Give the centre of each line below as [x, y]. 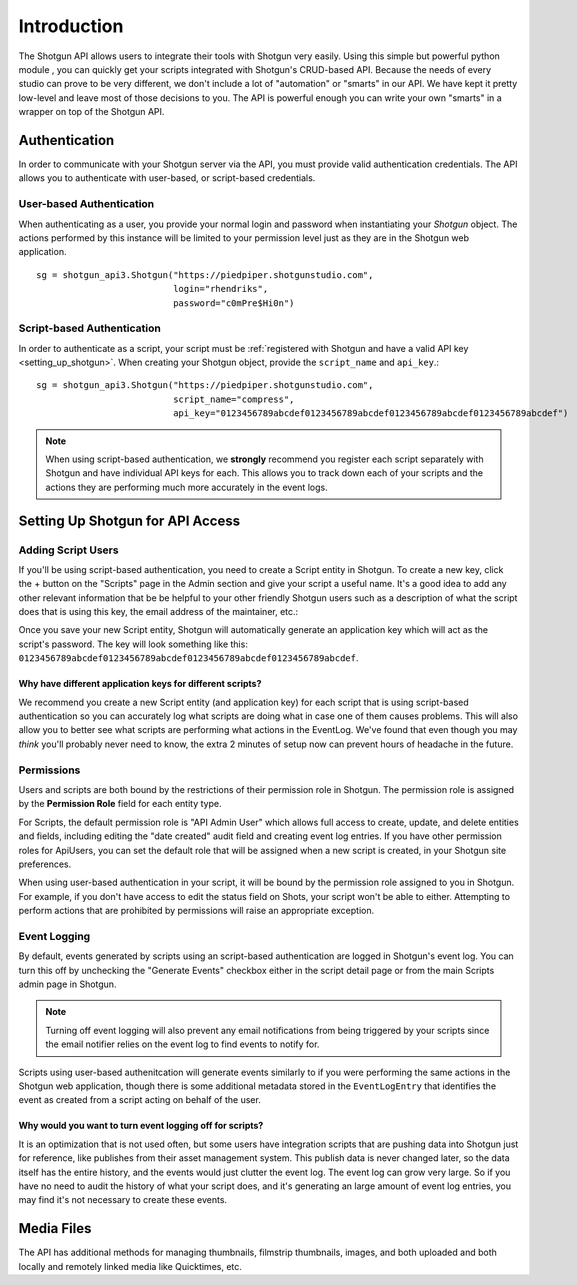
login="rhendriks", [221, 289]
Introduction [71, 26]
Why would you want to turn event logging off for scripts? [141, 1126]
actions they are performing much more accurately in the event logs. [187, 487]
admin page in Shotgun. [67, 984]
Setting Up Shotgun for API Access [129, 520]
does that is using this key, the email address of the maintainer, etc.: [158, 612]
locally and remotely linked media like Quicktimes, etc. [130, 1266]
